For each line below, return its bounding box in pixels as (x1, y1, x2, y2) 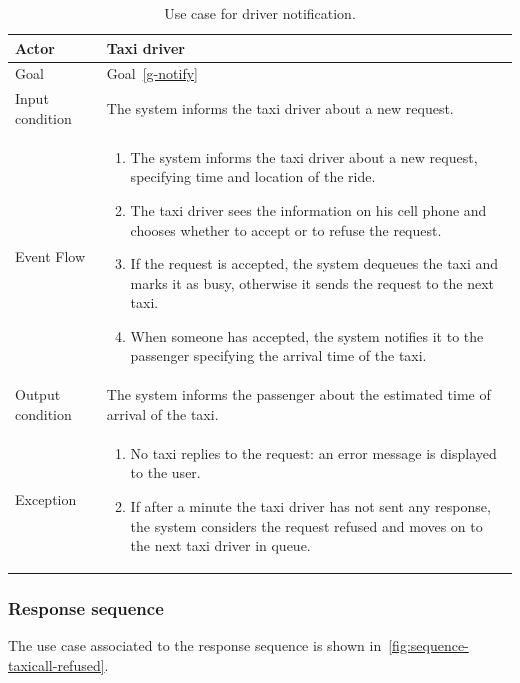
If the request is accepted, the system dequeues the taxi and (130, 253, 499, 274)
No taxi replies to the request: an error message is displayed (130, 442, 497, 463)
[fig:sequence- (388, 635, 469, 656)
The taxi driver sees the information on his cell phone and (130, 199, 487, 220)
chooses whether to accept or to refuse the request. (130, 219, 442, 240)
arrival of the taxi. (106, 403, 219, 424)
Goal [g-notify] (106, 63, 198, 84)
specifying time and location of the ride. (130, 166, 376, 187)
